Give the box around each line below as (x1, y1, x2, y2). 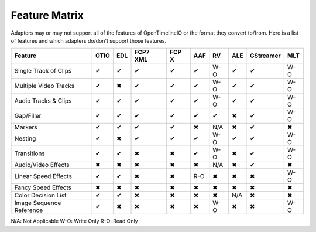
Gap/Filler (14, 112, 42, 120)
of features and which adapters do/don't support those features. (11, 37, 167, 44)
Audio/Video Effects (14, 161, 70, 169)
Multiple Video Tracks (14, 82, 75, 90)
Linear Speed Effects (14, 172, 73, 180)
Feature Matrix (11, 9, 84, 22)
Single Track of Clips (14, 67, 72, 75)
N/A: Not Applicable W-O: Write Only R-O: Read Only (11, 217, 138, 225)
